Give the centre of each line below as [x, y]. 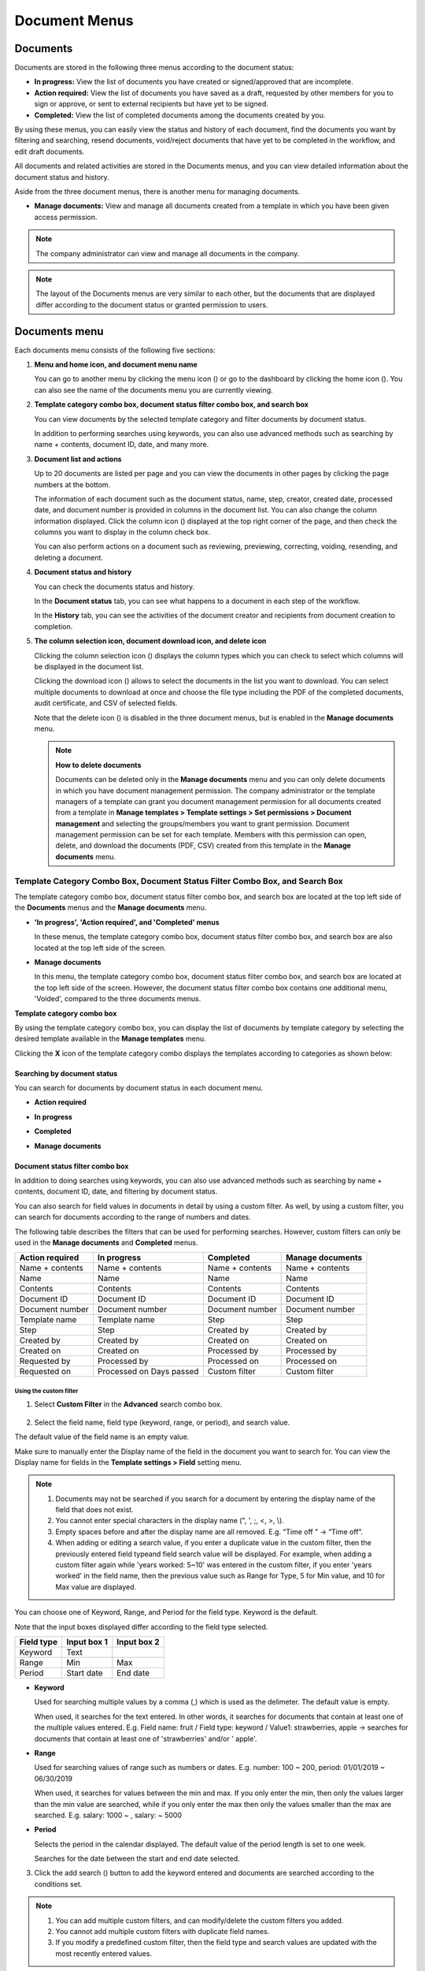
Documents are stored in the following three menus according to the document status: [154, 68]
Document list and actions [78, 459]
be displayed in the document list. [89, 666]
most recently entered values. [104, 1953]
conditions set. [58, 1883]
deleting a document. [69, 557]
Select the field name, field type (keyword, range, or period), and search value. [162, 1422]
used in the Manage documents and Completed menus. [106, 1243]
